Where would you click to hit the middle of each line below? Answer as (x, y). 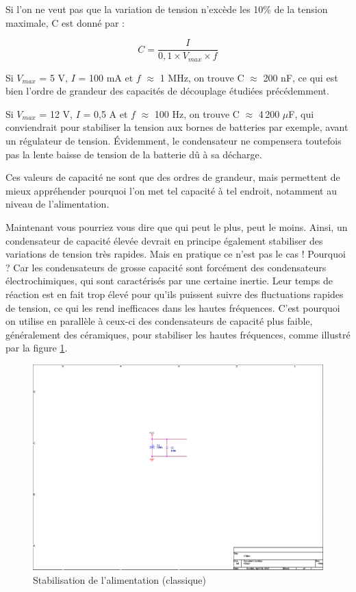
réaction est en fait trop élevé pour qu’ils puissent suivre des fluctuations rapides (175, 294)
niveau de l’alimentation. (58, 204)
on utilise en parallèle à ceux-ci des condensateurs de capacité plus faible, (159, 321)
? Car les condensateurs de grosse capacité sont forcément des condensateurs (166, 267)
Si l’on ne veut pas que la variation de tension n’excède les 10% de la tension (167, 9)
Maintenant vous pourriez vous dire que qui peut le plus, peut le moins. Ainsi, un (177, 227)
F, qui (301, 113)
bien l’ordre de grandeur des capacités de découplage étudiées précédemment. (167, 91)
